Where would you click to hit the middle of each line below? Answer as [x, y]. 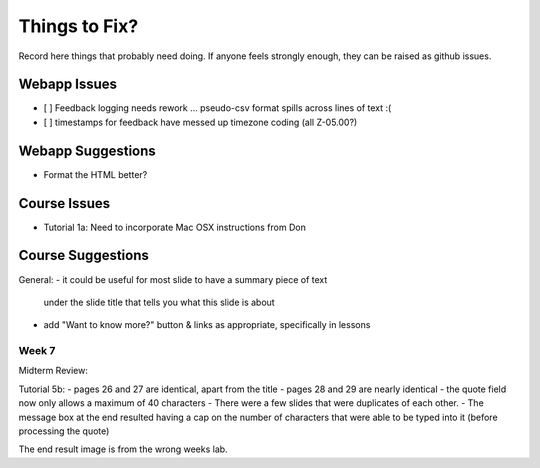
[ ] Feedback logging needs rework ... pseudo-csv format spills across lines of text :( [217, 108]
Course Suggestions [84, 255]
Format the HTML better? [95, 174]
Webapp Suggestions [87, 150]
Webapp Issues [68, 84]
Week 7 [37, 351]
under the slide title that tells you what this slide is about [159, 302]
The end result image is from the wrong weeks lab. [123, 449]
